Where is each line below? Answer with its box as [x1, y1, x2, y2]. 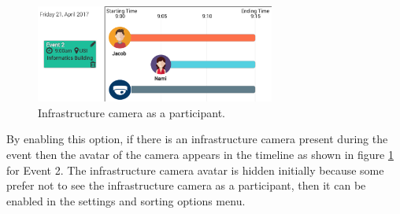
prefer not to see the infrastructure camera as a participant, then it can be [6, 177, 366, 194]
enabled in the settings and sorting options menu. [6, 192, 246, 208]
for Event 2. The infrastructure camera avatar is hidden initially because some [6, 161, 384, 178]
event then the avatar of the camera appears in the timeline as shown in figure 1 [6, 146, 394, 163]
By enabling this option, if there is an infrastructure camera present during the [6, 131, 388, 147]
